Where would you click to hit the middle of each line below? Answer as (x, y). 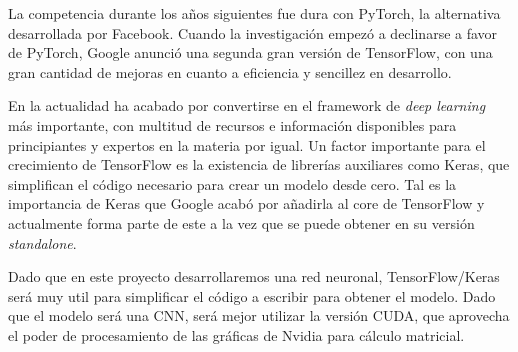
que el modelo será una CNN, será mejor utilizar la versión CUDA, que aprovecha (259, 315)
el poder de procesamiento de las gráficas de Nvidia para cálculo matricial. (236, 334)
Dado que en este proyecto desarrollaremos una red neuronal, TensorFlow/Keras (254, 276)
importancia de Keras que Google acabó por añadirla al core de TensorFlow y (246, 203)
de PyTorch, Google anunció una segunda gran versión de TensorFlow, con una (250, 52)
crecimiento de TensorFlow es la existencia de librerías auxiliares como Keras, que (259, 164)
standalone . (42, 242)
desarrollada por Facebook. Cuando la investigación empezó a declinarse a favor (253, 32)
